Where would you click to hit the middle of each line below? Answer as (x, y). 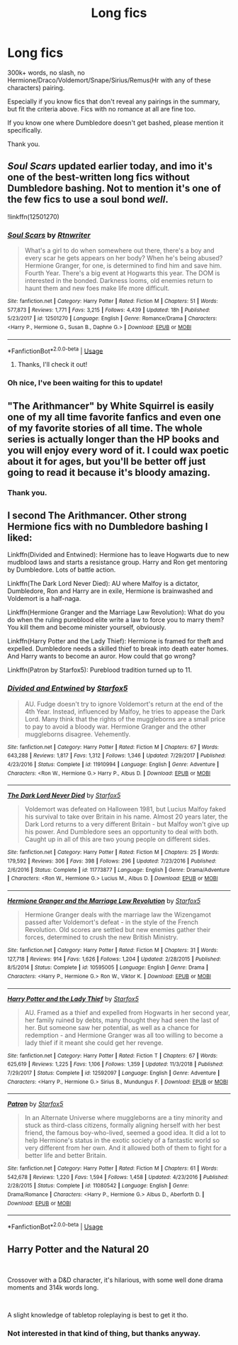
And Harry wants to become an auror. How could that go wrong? (102, 656)
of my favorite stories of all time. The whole (105, 428)
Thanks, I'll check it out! (52, 365)
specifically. (25, 130)
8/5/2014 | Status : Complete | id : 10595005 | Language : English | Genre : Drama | (108, 968)
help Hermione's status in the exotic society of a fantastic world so (122, 1141)
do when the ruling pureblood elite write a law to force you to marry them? (116, 620)
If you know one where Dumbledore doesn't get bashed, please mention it (115, 123)
